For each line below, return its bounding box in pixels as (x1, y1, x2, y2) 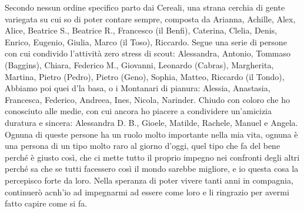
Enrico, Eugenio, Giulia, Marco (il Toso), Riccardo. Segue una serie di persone (5, 35, 287, 48)
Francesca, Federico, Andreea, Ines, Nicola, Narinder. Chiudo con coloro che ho (5, 93, 290, 105)
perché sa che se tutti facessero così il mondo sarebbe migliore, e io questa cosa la (5, 162, 299, 175)
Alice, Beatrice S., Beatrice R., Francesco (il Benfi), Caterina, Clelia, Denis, (5, 24, 278, 36)
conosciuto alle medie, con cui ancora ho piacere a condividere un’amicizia (5, 105, 272, 117)
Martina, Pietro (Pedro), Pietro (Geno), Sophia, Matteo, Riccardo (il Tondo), (5, 70, 285, 82)
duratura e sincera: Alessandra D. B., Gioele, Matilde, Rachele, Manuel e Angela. (5, 116, 298, 128)
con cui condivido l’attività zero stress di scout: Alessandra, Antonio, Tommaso (5, 47, 290, 59)
